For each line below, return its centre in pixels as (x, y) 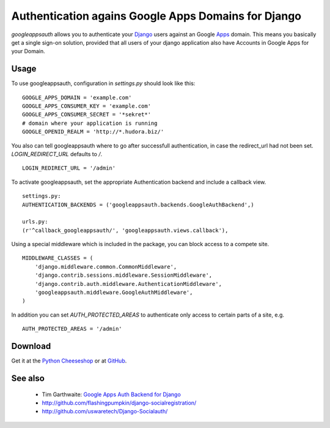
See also (28, 378)
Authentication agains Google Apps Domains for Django (156, 16)
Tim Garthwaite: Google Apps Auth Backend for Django (112, 394)
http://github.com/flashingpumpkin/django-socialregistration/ (119, 403)
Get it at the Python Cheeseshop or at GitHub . (69, 361)
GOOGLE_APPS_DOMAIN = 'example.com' (77, 97)
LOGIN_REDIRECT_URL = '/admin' (69, 168)
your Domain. (28, 51)
